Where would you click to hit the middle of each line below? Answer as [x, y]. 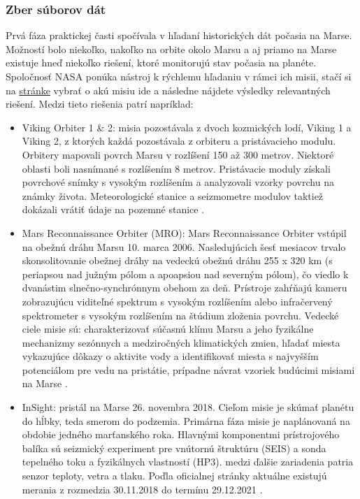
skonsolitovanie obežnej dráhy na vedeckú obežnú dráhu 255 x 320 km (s [177, 260]
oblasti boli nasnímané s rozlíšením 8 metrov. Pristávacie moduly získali [176, 168]
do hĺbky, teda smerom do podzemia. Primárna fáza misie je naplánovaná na [186, 420]
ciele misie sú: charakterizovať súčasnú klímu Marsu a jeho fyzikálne [168, 329]
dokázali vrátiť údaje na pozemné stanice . [113, 209]
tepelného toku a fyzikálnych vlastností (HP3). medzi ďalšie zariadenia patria [188, 462]
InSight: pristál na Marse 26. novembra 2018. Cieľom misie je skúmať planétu [188, 407]
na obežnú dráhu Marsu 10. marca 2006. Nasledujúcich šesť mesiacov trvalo [184, 246]
